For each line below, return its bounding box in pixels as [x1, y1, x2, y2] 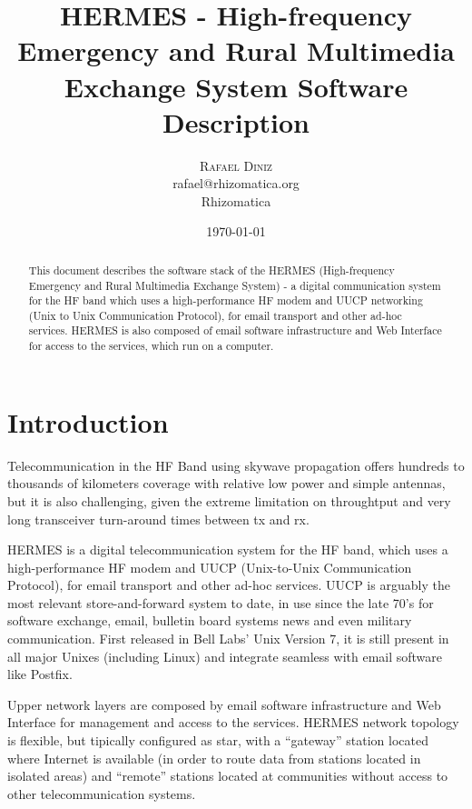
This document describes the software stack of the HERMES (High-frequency [28, 262, 395, 277]
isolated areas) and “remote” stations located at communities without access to [7, 766, 448, 785]
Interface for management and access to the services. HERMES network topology [7, 713, 459, 732]
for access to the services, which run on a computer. [28, 338, 274, 354]
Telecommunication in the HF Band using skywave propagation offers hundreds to [7, 455, 465, 474]
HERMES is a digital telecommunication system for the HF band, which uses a [7, 540, 448, 559]
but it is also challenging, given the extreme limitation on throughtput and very [7, 491, 451, 510]
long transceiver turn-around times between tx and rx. [7, 509, 310, 528]
